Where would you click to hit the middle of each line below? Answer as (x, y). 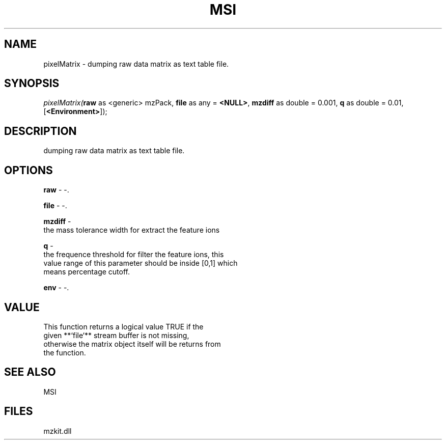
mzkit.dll (58, 431)
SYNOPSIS (32, 84)
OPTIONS (29, 170)
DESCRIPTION (40, 131)
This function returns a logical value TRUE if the (123, 326)
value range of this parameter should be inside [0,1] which (141, 263)
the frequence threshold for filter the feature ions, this (134, 255)
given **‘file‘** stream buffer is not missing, (116, 335)
